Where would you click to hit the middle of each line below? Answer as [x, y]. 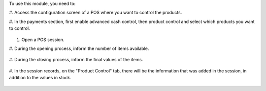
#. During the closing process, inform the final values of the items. [76, 60]
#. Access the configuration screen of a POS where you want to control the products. [96, 13]
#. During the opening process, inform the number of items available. [79, 48]
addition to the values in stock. [40, 78]
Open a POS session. [43, 40]
